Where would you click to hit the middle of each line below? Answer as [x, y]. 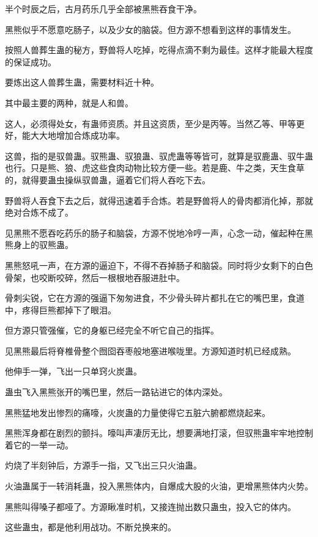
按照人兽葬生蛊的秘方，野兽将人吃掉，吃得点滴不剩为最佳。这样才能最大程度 [159, 50]
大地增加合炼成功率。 [82, 135]
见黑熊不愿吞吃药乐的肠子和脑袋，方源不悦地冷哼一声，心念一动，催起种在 [155, 232]
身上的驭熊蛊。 [43, 245]
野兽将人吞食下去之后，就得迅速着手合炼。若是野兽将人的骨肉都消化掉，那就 [159, 200]
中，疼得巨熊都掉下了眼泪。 [61, 309]
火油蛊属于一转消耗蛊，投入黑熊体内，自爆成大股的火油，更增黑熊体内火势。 [159, 486]
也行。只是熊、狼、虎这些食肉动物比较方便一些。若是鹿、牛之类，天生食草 [155, 168]
